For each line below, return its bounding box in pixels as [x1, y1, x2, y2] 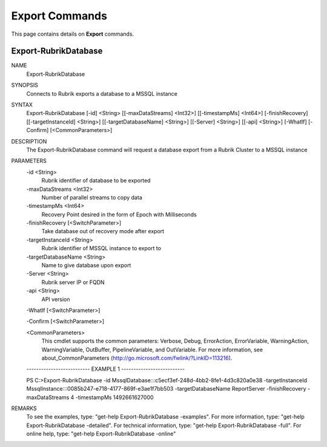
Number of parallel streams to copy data [41, 194, 142, 201]
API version [41, 296, 70, 303]
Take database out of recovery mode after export [41, 228, 165, 235]
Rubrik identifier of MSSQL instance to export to [41, 245, 162, 252]
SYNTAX [11, 101, 33, 108]
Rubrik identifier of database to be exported [41, 177, 151, 184]
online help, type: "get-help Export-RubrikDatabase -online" [26, 430, 176, 437]
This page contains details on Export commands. [11, 30, 134, 38]
